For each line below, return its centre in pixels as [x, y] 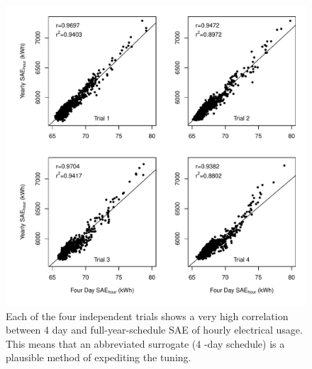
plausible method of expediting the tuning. [99, 357]
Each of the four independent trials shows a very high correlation [147, 316]
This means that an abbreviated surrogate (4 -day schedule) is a [145, 343]
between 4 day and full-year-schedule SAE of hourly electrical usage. [154, 330]
